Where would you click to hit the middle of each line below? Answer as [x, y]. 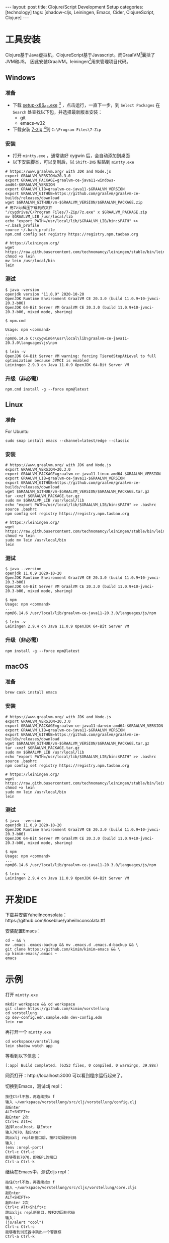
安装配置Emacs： [23, 931]
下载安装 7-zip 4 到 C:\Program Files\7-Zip [57, 129]
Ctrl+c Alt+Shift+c [26, 1207]
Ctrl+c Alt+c [19, 1122]
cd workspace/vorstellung [32, 1041]
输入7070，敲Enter [23, 1132]
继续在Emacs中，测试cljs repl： [38, 1172]
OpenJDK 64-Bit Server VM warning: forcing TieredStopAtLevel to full [81, 356]
